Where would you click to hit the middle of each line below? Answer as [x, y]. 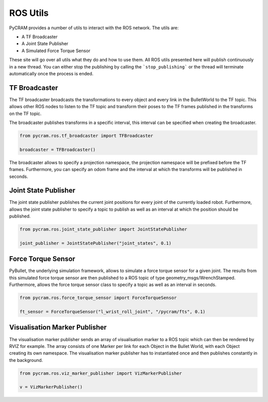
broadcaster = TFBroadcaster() [58, 149]
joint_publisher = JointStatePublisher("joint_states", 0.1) [96, 243]
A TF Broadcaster [40, 37]
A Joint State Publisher [45, 44]
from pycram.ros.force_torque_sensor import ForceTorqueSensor [98, 298]
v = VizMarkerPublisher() [51, 387]
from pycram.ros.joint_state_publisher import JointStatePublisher [103, 230]
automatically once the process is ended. [51, 73]
